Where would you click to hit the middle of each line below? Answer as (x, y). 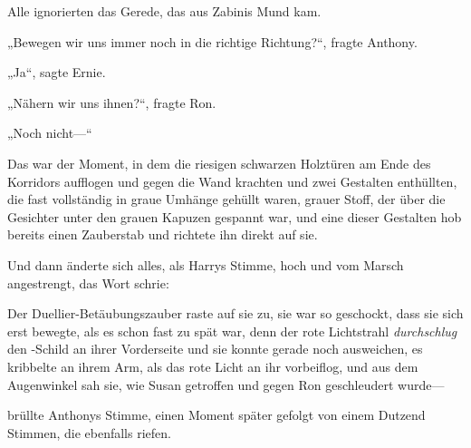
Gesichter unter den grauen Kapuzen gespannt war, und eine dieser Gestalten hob (235, 216)
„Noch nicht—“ (50, 133)
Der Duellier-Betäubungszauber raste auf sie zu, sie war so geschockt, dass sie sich (235, 313)
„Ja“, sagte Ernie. (57, 72)
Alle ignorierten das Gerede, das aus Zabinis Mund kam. (164, 11)
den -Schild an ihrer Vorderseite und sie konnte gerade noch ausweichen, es (215, 349)
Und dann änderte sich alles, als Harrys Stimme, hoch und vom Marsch (206, 264)
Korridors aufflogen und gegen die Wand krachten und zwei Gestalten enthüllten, (232, 181)
